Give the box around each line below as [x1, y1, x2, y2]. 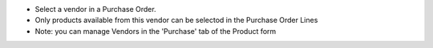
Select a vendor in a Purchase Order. [34, 5, 156, 13]
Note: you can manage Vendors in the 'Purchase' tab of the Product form [34, 26, 277, 35]
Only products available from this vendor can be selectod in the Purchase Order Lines [34, 16, 318, 25]
